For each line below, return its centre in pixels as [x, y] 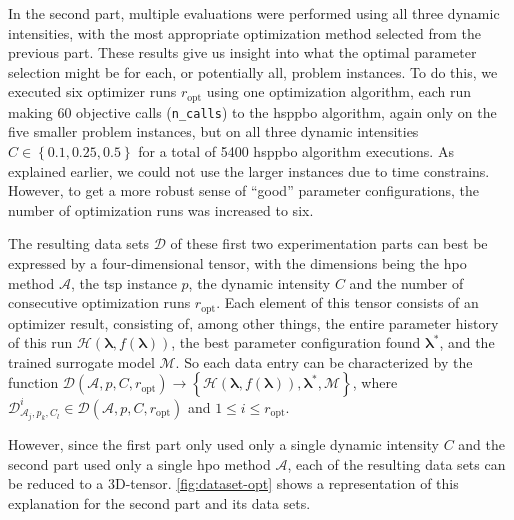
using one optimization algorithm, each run [339, 91]
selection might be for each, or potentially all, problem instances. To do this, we [253, 71]
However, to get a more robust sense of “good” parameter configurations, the [244, 190]
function [33, 382]
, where [375, 382]
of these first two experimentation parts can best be [329, 243]
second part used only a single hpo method [139, 463]
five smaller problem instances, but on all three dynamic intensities [213, 131]
